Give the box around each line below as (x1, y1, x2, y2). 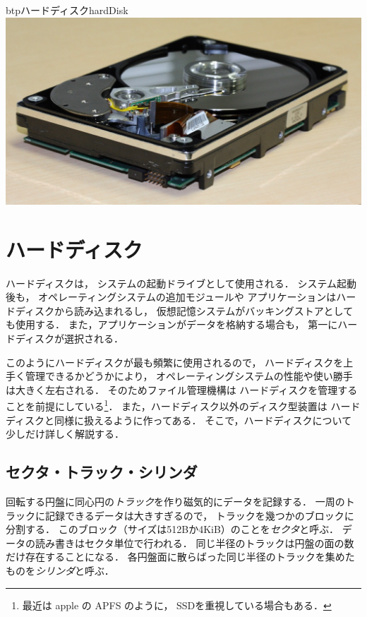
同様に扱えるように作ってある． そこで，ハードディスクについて (54, 412, 352, 427)
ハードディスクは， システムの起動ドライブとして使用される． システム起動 (6, 275, 357, 290)
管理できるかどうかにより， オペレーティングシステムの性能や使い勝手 (25, 369, 353, 383)
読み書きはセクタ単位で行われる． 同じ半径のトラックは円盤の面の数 (35, 535, 354, 550)
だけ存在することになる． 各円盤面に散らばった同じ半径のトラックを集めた (6, 549, 355, 564)
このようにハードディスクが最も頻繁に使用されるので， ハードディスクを (6, 354, 344, 369)
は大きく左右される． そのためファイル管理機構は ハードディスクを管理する (6, 382, 358, 397)
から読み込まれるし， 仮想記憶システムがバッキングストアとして (54, 303, 354, 318)
